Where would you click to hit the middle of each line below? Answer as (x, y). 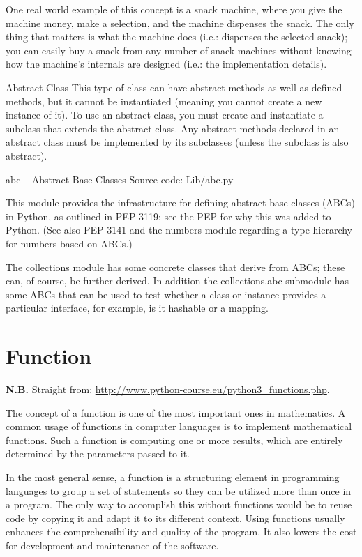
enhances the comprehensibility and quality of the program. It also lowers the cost (181, 532)
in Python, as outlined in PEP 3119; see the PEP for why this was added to (168, 216)
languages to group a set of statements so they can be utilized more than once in (179, 490)
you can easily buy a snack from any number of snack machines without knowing (179, 50)
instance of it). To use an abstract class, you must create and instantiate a (165, 115)
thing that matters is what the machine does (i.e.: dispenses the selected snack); (177, 37)
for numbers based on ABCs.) (69, 243)
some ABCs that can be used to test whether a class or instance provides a (166, 294)
